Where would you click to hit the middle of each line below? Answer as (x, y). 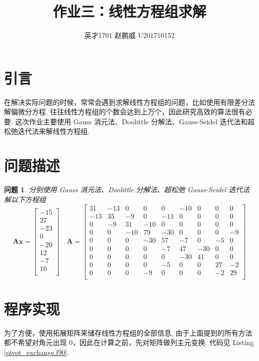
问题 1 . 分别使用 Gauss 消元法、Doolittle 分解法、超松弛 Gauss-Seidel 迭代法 (127, 189)
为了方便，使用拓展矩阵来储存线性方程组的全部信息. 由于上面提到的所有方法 (128, 332)
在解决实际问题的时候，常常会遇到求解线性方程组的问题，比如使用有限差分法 (129, 102)
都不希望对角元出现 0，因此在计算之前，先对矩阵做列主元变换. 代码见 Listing (129, 342)
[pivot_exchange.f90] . (37, 352)
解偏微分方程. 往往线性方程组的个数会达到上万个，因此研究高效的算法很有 (125, 112)
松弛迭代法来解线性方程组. (47, 131)
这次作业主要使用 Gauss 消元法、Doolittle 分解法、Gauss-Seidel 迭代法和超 (135, 121)
